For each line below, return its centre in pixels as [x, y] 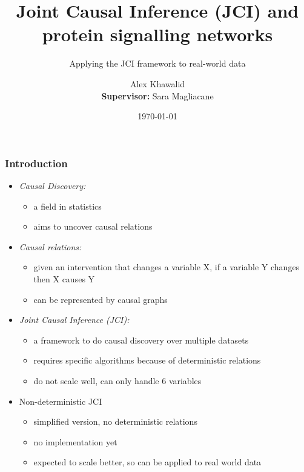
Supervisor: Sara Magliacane [157, 95]
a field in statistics [68, 206]
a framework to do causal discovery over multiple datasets [141, 340]
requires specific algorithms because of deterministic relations [147, 360]
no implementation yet [75, 441]
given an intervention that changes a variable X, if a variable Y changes [167, 267]
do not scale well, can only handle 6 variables [117, 380]
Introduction [36, 163]
